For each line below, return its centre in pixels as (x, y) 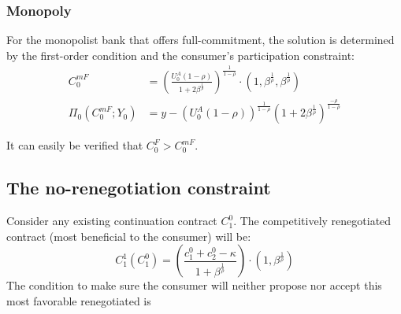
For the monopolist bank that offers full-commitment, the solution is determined (200, 40)
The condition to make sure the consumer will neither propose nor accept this (194, 285)
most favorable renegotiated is (79, 300)
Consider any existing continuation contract (112, 221)
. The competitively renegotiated (312, 221)
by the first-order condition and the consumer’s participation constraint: (180, 55)
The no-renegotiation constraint (139, 188)
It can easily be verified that (75, 145)
